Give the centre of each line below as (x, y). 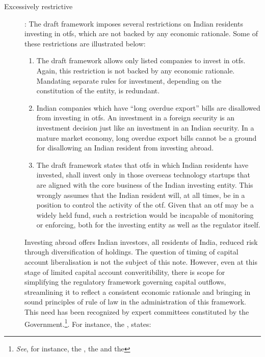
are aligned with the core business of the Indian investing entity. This (145, 184)
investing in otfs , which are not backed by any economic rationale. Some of (141, 33)
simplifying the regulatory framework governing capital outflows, (125, 282)
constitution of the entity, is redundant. (98, 91)
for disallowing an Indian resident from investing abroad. (125, 148)
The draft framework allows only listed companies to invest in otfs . (141, 60)
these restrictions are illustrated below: (85, 43)
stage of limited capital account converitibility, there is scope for (125, 272)
